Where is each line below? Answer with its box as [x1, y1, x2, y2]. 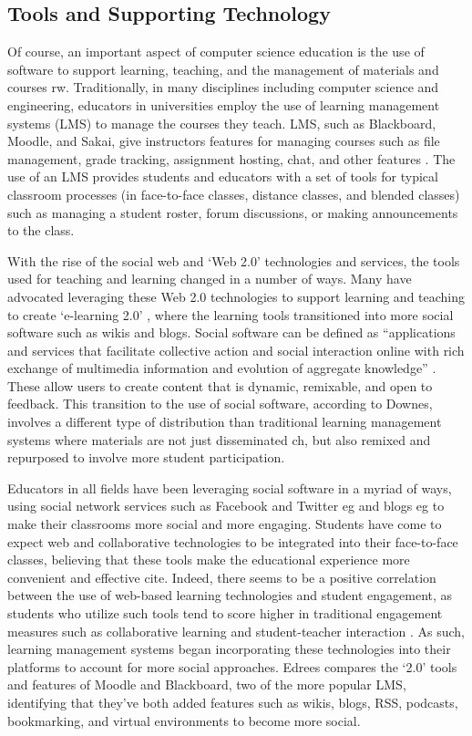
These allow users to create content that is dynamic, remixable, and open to [7, 376, 433, 395]
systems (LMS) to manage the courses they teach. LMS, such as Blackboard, [7, 113, 436, 132]
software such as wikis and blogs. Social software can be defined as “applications [7, 323, 456, 342]
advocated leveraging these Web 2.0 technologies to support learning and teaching [7, 286, 466, 306]
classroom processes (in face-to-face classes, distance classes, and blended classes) [7, 184, 460, 203]
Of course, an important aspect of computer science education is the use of [7, 42, 425, 61]
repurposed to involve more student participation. [7, 448, 285, 467]
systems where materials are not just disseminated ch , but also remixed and [7, 430, 431, 449]
